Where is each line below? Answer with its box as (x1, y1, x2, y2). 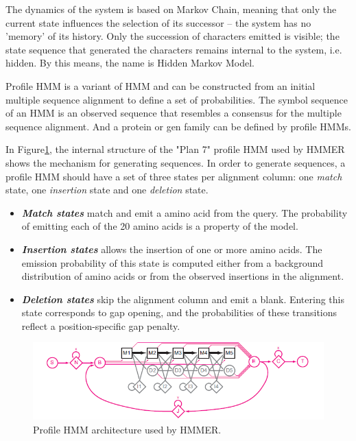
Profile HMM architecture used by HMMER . (33, 422, 222, 436)
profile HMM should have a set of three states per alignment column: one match (5, 169, 342, 183)
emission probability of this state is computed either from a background (21, 255, 324, 270)
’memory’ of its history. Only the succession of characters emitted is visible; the (5, 29, 340, 43)
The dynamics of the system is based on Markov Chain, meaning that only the (5, 2, 337, 16)
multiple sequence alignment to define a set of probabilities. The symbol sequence (5, 92, 348, 106)
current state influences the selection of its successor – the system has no (5, 15, 311, 29)
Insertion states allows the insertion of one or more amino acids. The (21, 241, 322, 256)
